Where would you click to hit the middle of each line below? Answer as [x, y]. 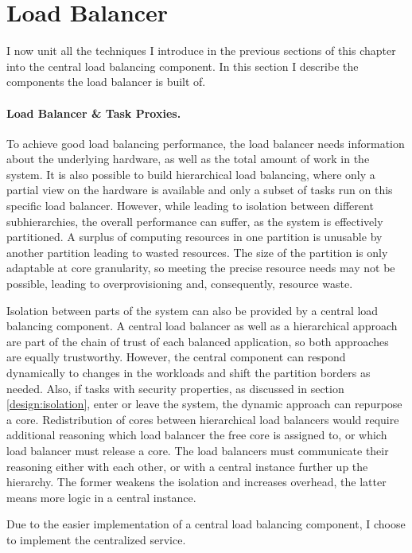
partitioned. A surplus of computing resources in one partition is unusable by [194, 237]
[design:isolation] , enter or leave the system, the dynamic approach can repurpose [204, 404]
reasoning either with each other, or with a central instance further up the [187, 466]
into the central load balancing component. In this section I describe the [183, 66]
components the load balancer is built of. [106, 82]
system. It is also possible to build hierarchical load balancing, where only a [191, 174]
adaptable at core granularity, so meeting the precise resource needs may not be [201, 268]
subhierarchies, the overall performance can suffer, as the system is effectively [195, 221]
